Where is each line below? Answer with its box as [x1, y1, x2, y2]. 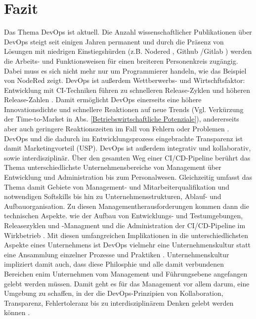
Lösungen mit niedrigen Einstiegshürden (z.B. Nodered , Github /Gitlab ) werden [4, 46, 252, 56]
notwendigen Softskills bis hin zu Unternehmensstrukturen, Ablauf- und [4, 191, 221, 201]
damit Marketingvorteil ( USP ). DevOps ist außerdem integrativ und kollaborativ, [4, 143, 251, 153]
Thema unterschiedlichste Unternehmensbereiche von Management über [4, 162, 221, 172]
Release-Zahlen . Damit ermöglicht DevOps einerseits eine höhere [4, 94, 202, 105]
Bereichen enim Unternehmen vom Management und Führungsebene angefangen [4, 268, 248, 279]
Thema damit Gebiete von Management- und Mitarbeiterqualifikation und [4, 181, 230, 192]
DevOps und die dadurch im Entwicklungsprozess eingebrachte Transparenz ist [4, 133, 243, 143]
